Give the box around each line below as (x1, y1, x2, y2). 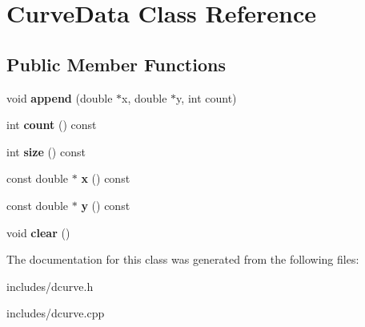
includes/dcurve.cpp (6, 305, 105, 321)
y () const (81, 196, 130, 213)
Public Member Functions (6, 51, 226, 76)
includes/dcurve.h (6, 277, 94, 294)
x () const (81, 170, 130, 187)
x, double (122, 89, 167, 106)
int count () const (6, 116, 97, 133)
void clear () (6, 224, 70, 240)
